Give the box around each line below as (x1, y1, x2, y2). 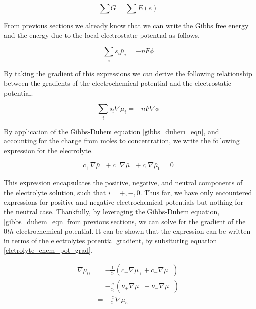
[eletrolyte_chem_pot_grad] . (4, 245, 93, 255)
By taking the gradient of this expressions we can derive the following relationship (4, 68, 252, 78)
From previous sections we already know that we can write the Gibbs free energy (4, 20, 249, 30)
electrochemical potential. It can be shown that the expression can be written (16, 226, 251, 236)
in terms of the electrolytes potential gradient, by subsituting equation (4, 235, 217, 245)
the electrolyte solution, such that (4, 187, 106, 197)
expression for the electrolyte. (4, 145, 93, 155)
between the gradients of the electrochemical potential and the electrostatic (4, 78, 232, 88)
